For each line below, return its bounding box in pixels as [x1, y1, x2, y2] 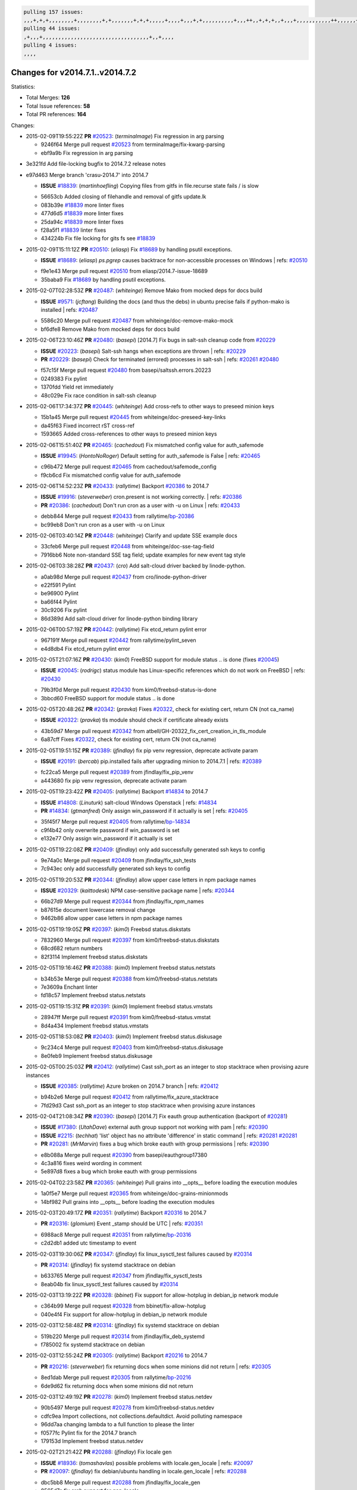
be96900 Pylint [40, 590, 79, 597]
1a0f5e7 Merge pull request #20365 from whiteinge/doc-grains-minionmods [40, 1190, 228, 1197]
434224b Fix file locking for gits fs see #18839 [40, 235, 156, 242]
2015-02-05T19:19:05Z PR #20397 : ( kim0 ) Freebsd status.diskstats [26, 926, 191, 933]
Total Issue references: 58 [26, 102, 90, 110]
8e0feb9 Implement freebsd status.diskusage [40, 1052, 153, 1059]
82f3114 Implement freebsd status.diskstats [40, 953, 148, 960]
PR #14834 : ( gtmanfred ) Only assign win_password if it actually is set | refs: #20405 [40, 807, 248, 814]
